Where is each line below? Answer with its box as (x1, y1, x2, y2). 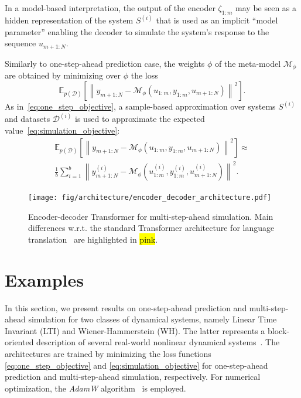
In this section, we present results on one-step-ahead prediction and (5, 301, 247, 314)
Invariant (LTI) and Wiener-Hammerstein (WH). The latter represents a (5, 324, 265, 336)
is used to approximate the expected (74, 113, 205, 125)
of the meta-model (215, 57, 281, 69)
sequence (5, 37, 36, 49)
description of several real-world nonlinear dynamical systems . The (36, 336, 280, 348)
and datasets (5, 113, 50, 125)
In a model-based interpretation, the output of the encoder (5, 2, 216, 13)
